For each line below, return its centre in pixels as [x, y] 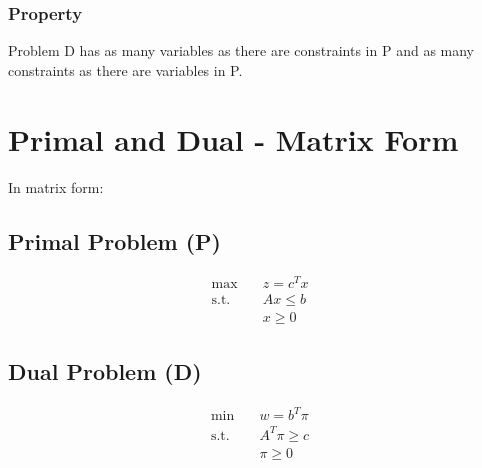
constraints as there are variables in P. [125, 69]
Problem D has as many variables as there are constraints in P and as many [241, 50]
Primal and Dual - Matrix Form [233, 138]
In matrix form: [56, 186]
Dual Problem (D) [105, 370]
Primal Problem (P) [114, 240]
